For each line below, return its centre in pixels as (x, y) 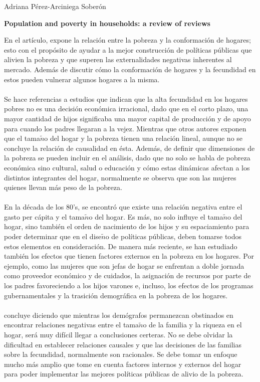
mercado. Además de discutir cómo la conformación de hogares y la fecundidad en (130, 69)
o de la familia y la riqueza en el (192, 325)
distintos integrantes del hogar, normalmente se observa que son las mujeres (120, 177)
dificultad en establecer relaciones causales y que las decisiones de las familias (123, 344)
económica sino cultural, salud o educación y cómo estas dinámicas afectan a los (127, 167)
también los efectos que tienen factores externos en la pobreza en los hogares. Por (129, 256)
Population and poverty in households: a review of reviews (107, 23)
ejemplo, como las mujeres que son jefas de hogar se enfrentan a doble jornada (124, 265)
